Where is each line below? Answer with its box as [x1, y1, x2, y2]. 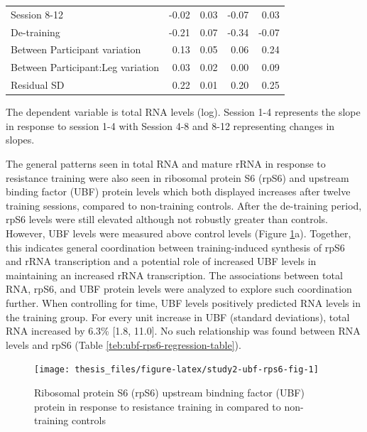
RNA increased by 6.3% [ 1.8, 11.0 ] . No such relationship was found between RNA [6, 323, 361, 338]
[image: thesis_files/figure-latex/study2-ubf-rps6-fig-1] [34, 364, 319, 375]
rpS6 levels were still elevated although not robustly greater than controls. [6, 212, 328, 227]
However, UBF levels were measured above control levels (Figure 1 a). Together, [6, 225, 351, 240]
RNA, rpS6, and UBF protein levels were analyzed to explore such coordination [6, 281, 352, 296]
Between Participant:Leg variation [11, 60, 160, 75]
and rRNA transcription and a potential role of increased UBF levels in [6, 254, 317, 269]
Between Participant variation [11, 42, 141, 57]
